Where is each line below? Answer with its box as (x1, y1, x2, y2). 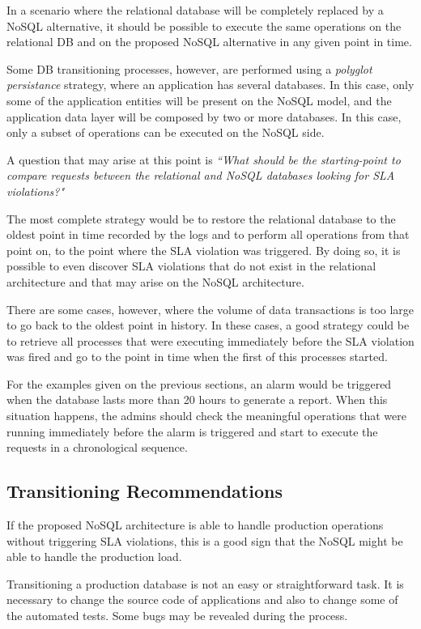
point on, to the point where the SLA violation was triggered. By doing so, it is (6, 241, 401, 258)
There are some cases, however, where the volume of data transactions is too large (6, 300, 415, 317)
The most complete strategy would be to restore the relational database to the (6, 210, 396, 227)
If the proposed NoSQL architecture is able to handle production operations (6, 516, 384, 533)
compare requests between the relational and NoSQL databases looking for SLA (6, 167, 395, 184)
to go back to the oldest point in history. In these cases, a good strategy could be (6, 317, 410, 334)
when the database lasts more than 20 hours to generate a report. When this (6, 391, 388, 408)
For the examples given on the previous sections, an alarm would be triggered (6, 375, 392, 392)
